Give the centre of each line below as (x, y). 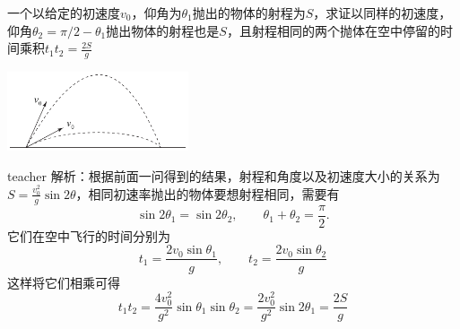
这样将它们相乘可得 (64, 282)
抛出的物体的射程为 (249, 13)
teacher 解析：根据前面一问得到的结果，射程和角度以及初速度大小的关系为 (224, 175)
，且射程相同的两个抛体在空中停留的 (333, 30)
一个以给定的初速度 (64, 13)
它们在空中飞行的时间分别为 (89, 235)
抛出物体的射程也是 (163, 30)
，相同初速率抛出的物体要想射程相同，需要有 (208, 193)
